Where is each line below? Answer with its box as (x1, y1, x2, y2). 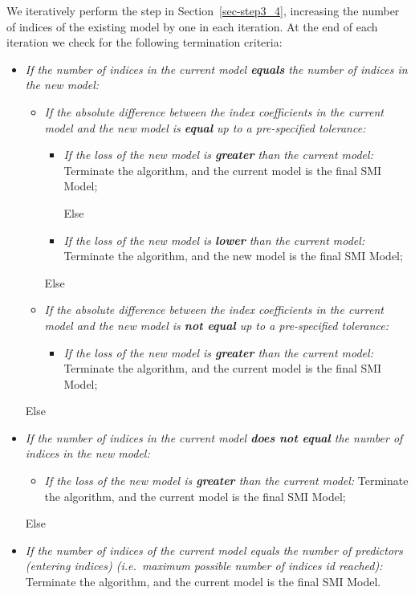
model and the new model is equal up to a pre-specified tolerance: (44, 119, 366, 136)
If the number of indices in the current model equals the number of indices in (25, 60, 408, 77)
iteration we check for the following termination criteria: (6, 34, 283, 51)
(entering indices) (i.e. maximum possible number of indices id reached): (25, 557, 383, 574)
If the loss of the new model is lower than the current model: (63, 231, 365, 248)
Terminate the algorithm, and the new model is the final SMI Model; (63, 247, 403, 264)
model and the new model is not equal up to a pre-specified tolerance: (44, 316, 389, 333)
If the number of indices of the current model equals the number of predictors (25, 541, 403, 558)
